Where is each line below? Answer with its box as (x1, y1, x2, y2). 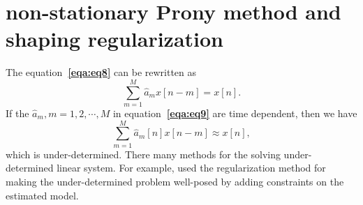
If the (6, 106, 29, 121)
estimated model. (6, 188, 79, 202)
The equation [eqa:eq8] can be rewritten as (6, 65, 197, 79)
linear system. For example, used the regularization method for (57, 160, 326, 175)
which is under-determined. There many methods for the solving (6, 146, 281, 161)
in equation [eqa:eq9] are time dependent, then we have (112, 106, 357, 121)
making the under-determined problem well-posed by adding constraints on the (6, 174, 344, 188)
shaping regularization (6, 24, 224, 53)
